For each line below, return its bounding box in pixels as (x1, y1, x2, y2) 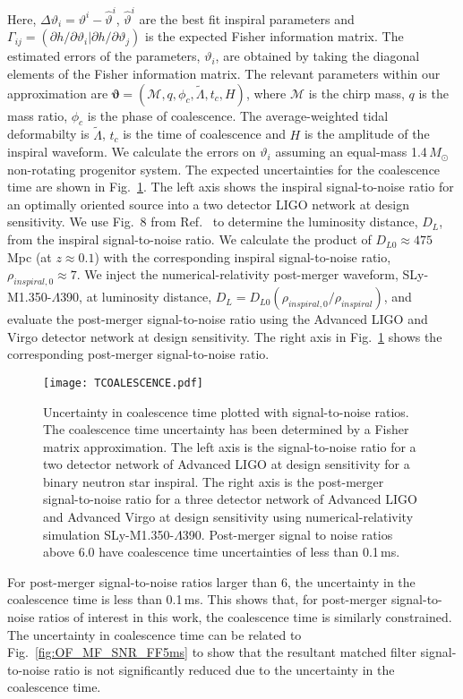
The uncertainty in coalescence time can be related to (7, 625, 302, 644)
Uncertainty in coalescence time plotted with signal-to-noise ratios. (43, 402, 409, 421)
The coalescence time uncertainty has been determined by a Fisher (43, 420, 409, 439)
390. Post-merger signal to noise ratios (182, 524, 393, 543)
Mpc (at (7, 247, 52, 266)
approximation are (7, 83, 108, 102)
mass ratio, (7, 106, 68, 124)
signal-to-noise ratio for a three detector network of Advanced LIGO (43, 490, 417, 508)
